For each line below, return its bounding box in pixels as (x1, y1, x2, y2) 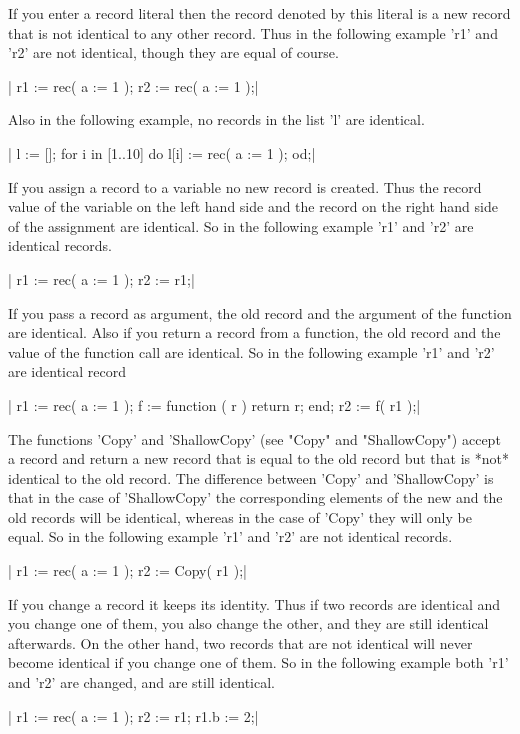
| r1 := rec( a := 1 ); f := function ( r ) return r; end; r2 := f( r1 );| (8, 394, 421, 415)
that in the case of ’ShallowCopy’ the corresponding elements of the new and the (8, 487, 503, 508)
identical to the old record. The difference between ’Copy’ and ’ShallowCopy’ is (8, 467, 494, 488)
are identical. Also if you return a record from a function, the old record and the (8, 322, 501, 343)
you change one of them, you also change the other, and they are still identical (8, 613, 489, 634)
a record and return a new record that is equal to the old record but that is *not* (8, 448, 509, 469)
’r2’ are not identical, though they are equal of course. (8, 42, 339, 63)
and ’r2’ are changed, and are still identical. (8, 672, 275, 693)
